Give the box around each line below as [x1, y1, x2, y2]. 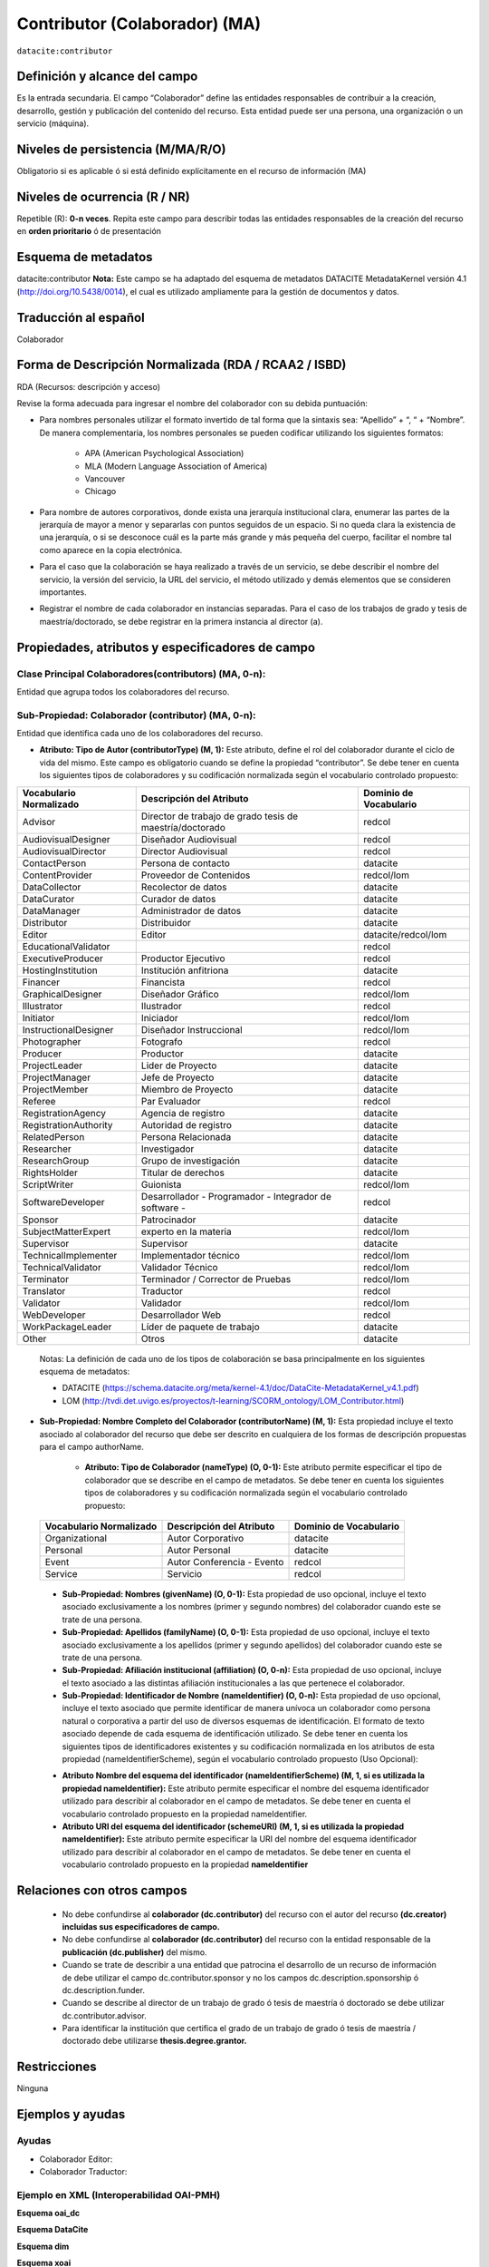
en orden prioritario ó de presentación [16, 226, 162, 237]
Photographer [22, 1035, 81, 1047]
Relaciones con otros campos [16, 1883, 187, 1898]
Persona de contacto [140, 857, 230, 870]
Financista [140, 976, 186, 988]
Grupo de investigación [140, 1154, 241, 1167]
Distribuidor [140, 916, 192, 929]
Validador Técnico [140, 1260, 218, 1273]
